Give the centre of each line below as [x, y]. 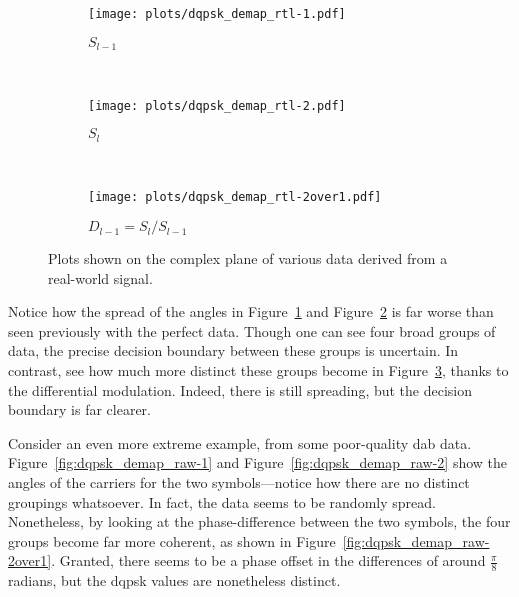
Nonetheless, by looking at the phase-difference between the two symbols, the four [259, 521]
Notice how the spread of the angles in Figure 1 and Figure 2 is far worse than [251, 311]
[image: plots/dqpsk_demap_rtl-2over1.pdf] [235, 197]
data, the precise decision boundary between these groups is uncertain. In [233, 350]
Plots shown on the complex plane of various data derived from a [248, 258]
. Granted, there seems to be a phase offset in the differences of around [268, 560]
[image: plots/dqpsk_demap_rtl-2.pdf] [217, 105]
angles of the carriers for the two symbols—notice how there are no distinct [239, 482]
